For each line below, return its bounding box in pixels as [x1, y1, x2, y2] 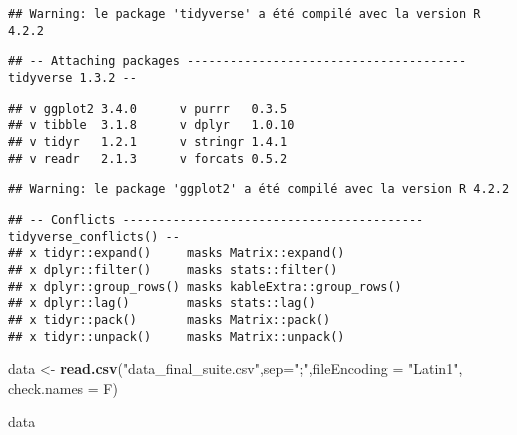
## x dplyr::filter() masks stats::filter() [8, 262, 338, 277]
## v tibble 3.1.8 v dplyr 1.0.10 [8, 118, 295, 133]
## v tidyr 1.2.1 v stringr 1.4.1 [8, 134, 288, 149]
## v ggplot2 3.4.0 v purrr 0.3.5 [8, 101, 288, 116]
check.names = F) [8, 377, 118, 398]
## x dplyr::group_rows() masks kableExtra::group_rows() [8, 279, 402, 294]
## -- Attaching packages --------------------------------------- [8, 54, 467, 69]
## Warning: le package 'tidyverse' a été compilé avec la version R [8, 7, 481, 21]
